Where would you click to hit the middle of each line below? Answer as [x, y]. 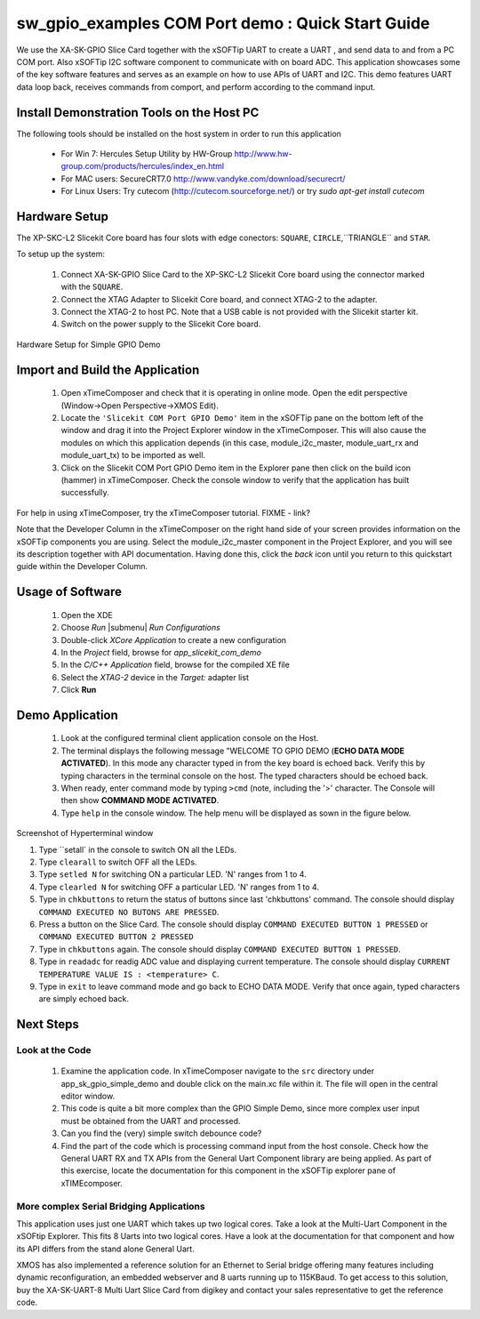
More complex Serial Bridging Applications [111, 1206]
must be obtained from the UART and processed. [151, 1121]
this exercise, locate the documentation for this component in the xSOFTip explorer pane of [228, 1170]
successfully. [85, 493]
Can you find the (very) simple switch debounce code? [161, 1133]
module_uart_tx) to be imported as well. [133, 455]
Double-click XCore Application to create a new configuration [174, 639]
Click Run [79, 690]
